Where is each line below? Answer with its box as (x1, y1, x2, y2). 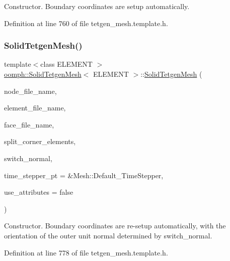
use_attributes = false (4, 187, 73, 197)
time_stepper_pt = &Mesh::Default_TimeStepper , (4, 170, 164, 180)
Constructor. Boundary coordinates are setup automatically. (4, 1, 190, 11)
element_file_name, (4, 102, 66, 113)
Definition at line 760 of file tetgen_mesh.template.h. (4, 18, 168, 28)
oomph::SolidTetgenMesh (4, 69, 82, 79)
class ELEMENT (40, 59, 93, 69)
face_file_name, (4, 119, 54, 129)
